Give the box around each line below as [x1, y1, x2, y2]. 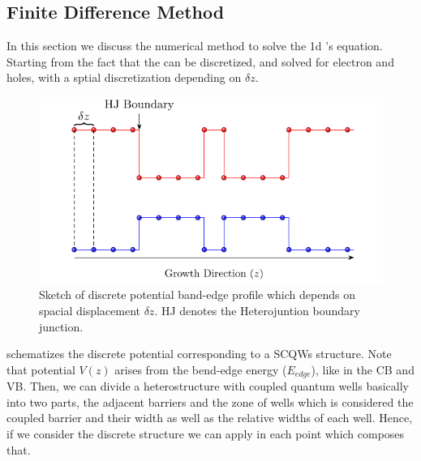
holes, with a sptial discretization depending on [6, 69, 242, 86]
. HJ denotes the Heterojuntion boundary [154, 302, 360, 319]
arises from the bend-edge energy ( [114, 361, 287, 378]
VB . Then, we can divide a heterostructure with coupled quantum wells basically [6, 378, 409, 395]
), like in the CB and [311, 361, 415, 378]
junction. [39, 318, 84, 335]
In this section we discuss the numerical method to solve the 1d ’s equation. [6, 37, 383, 54]
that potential [6, 361, 75, 378]
